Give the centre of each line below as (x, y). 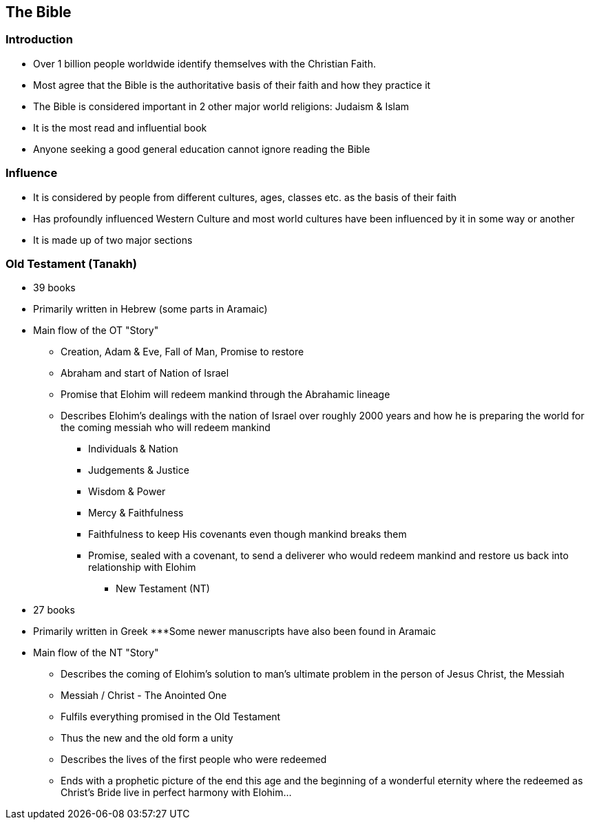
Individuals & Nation (133, 449)
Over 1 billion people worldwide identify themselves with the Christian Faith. (204, 63)
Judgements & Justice (139, 470)
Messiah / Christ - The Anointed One (144, 696)
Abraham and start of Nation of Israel (145, 373)
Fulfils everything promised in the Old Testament (171, 717)
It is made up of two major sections (113, 240)
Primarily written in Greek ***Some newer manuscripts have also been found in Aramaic (235, 631)
